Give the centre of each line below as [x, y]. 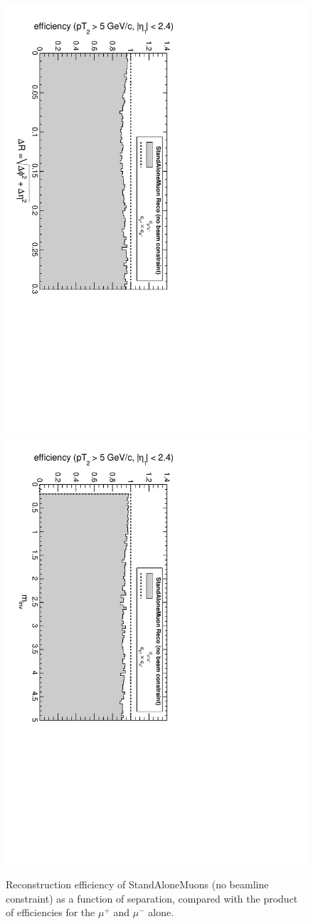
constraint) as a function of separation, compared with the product [152, 898]
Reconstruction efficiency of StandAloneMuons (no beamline [137, 884]
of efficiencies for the [51, 912]
